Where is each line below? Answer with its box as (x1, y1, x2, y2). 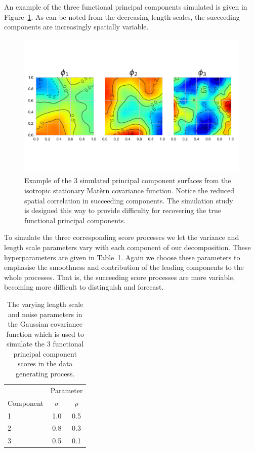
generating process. (15, 368, 75, 379)
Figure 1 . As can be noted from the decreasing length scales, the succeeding (4, 11, 240, 22)
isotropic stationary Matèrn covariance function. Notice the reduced (24, 185, 234, 195)
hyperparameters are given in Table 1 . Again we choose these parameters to (4, 252, 240, 262)
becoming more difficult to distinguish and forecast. (4, 282, 164, 292)
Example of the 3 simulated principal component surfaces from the (24, 175, 231, 186)
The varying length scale (7, 298, 83, 309)
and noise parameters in (8, 308, 82, 319)
